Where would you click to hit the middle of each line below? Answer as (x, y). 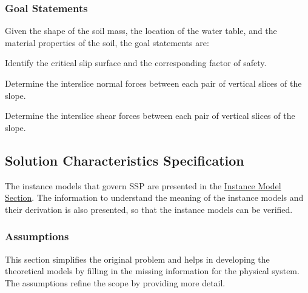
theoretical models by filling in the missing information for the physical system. (152, 271)
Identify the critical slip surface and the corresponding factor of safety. (136, 63)
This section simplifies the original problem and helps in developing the (137, 259)
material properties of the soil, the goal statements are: (107, 42)
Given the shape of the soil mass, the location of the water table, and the (141, 31)
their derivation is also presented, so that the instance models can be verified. (149, 209)
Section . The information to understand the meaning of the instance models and (154, 197)
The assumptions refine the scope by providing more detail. (115, 282)
